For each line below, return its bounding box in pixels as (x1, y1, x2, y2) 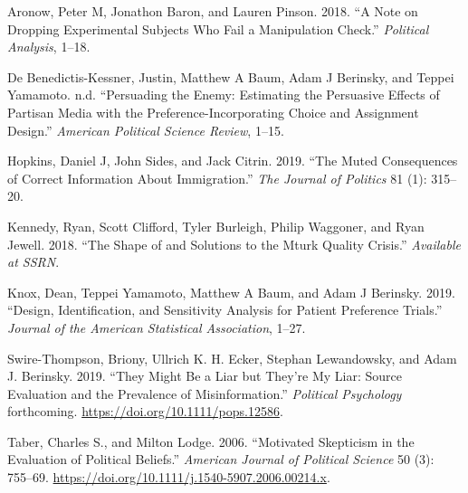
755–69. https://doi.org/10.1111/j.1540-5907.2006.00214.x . (7, 468, 330, 487)
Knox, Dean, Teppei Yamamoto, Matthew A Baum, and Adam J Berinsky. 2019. (7, 282, 455, 301)
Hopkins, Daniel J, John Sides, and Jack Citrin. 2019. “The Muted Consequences (7, 151, 458, 170)
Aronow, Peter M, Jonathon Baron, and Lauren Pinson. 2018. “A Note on (7, 2, 418, 20)
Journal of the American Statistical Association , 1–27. (7, 318, 306, 337)
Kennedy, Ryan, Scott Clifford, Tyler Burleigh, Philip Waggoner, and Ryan (7, 216, 425, 235)
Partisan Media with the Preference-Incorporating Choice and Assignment (7, 102, 419, 121)
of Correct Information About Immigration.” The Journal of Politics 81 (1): (7, 168, 427, 187)
